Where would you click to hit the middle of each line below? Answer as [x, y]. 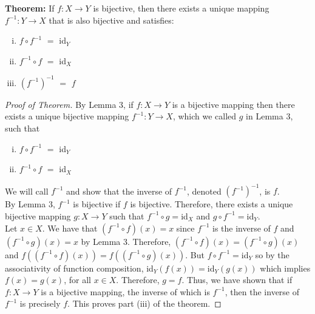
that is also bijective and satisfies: [111, 20]
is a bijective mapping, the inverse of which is [125, 291]
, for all [77, 280]
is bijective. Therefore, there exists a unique [212, 204]
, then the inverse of [262, 291]
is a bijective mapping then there [233, 104]
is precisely [40, 303]
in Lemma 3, [269, 116]
